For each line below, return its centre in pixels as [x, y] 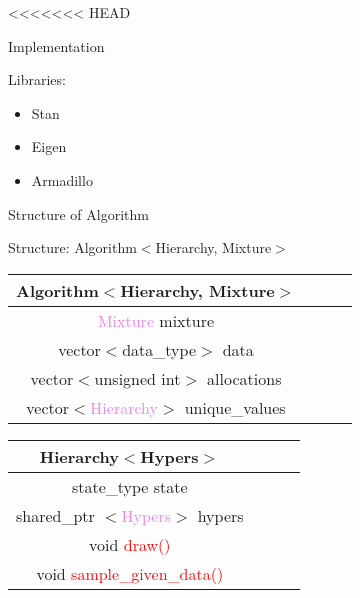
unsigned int [137, 378]
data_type [159, 349]
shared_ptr [55, 515]
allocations [244, 378]
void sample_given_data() [130, 573]
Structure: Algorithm [72, 247]
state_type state [129, 486]
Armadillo [62, 179]
